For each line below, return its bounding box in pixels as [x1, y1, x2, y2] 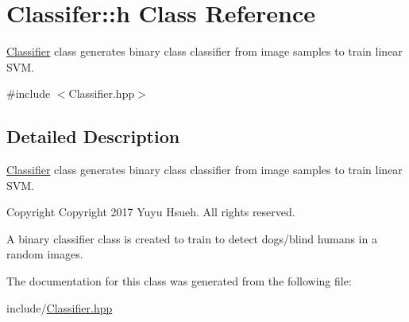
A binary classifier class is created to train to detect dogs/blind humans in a [6, 230, 377, 246]
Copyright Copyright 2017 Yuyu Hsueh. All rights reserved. [6, 204, 295, 220]
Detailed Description [6, 124, 180, 149]
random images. [6, 246, 83, 262]
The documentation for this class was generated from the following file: [6, 273, 352, 289]
